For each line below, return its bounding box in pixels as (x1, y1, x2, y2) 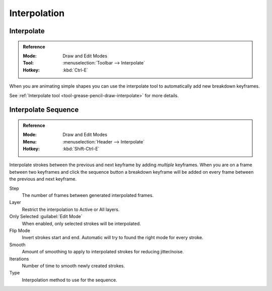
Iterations (9, 256, 29, 262)
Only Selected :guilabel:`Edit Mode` (9, 213, 83, 220)
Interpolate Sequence (9, 106, 79, 114)
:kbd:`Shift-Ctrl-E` (62, 146, 100, 152)
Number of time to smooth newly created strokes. (22, 262, 125, 269)
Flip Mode (9, 228, 30, 234)
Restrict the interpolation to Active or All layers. (22, 206, 120, 212)
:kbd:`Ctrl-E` (62, 67, 88, 73)
